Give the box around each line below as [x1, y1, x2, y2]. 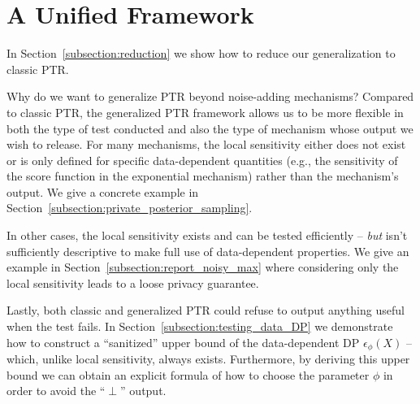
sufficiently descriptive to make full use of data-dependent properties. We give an [6, 242, 409, 259]
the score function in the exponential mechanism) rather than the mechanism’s [6, 167, 399, 185]
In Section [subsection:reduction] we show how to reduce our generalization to [6, 45, 396, 62]
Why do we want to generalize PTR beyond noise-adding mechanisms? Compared [6, 88, 414, 105]
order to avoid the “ [6, 382, 106, 399]
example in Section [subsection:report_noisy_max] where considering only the [6, 258, 399, 276]
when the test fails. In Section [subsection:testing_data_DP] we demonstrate [6, 318, 393, 335]
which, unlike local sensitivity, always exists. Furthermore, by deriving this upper [6, 350, 410, 367]
